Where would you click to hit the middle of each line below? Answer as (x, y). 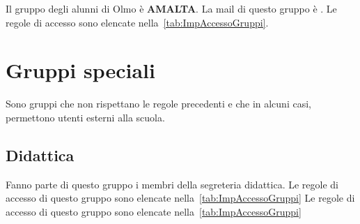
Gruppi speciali (80, 70)
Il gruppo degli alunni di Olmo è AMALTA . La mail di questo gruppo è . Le (171, 8)
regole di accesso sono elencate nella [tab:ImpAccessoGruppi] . (137, 22)
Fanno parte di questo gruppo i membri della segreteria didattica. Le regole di (172, 184)
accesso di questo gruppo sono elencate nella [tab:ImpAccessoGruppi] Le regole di (180, 198)
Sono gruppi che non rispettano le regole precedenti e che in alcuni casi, (158, 104)
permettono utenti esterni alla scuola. (85, 117)
